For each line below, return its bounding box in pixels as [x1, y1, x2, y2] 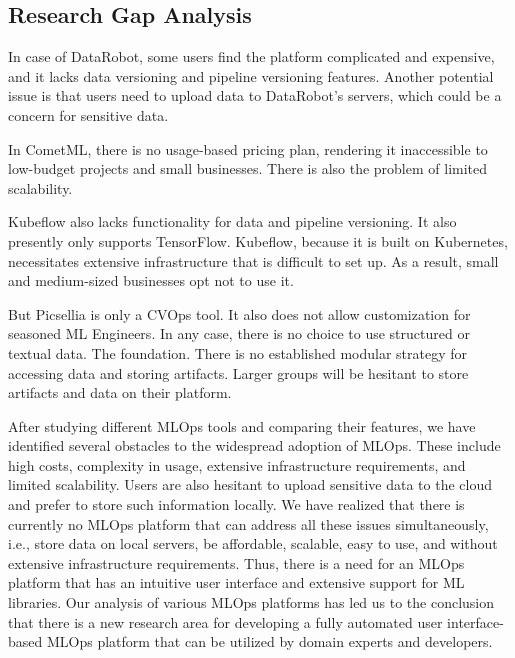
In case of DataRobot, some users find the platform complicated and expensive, [8, 46, 495, 67]
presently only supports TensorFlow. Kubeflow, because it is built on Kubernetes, [8, 230, 508, 251]
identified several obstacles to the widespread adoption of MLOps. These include [8, 435, 501, 456]
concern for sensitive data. [8, 104, 169, 125]
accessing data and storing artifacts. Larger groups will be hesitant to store [8, 362, 469, 383]
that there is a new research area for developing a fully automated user [8, 611, 443, 632]
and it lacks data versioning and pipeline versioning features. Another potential [8, 65, 494, 86]
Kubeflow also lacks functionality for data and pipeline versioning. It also [8, 211, 457, 232]
